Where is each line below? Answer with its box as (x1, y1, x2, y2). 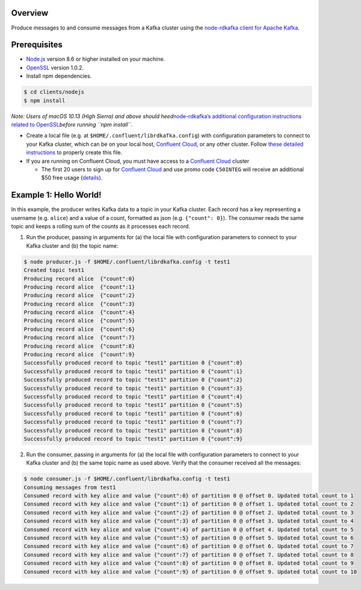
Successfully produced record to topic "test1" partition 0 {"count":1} (23, 368, 243, 375)
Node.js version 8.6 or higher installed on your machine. (26, 55, 165, 63)
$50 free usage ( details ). (41, 174, 103, 181)
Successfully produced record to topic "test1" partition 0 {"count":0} (23, 359, 243, 366)
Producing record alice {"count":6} (23, 325, 135, 333)
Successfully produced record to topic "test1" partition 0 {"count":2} (23, 377, 243, 383)
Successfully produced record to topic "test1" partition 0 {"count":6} (23, 410, 243, 417)
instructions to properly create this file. (26, 149, 123, 156)
